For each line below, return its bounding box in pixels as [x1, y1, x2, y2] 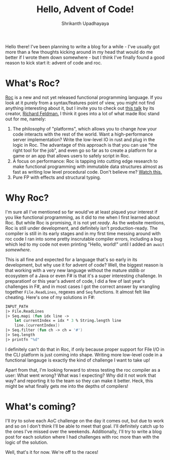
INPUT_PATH [5, 304, 28, 309]
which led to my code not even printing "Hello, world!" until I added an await [5, 241, 165, 247]
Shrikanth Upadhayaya [61, 20, 109, 26]
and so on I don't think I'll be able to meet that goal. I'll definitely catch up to [5, 423, 164, 429]
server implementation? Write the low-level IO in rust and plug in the [12, 136, 155, 143]
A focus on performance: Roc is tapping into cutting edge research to [12, 158, 158, 164]
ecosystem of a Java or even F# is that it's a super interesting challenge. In [5, 273, 162, 279]
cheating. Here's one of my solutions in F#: [5, 294, 95, 300]
